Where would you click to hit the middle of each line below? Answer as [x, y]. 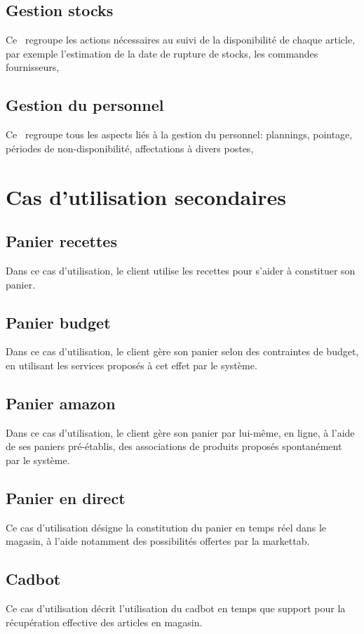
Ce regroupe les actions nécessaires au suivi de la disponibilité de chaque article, [181, 40]
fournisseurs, [33, 67]
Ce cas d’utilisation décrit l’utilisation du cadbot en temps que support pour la [176, 608]
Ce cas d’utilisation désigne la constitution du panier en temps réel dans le [166, 527]
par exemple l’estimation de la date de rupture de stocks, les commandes [162, 53]
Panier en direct [66, 497]
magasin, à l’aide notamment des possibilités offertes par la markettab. [158, 541]
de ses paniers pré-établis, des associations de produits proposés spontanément [174, 446]
